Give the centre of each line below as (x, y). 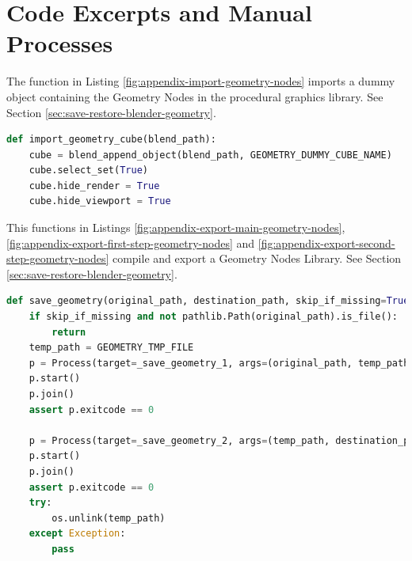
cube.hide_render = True (94, 186)
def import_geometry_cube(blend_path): (111, 140)
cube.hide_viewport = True (100, 201)
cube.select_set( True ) (88, 171)
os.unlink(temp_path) (109, 518)
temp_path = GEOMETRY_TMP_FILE (111, 348)
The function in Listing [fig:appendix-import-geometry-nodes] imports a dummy (201, 81)
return (69, 332)
